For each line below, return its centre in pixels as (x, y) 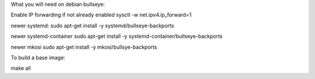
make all (21, 68)
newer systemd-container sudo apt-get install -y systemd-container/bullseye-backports (117, 36)
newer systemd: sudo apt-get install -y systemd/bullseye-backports (92, 26)
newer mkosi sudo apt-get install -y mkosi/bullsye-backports (84, 47)
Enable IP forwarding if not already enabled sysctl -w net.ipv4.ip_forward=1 (101, 15)
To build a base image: (38, 58)
